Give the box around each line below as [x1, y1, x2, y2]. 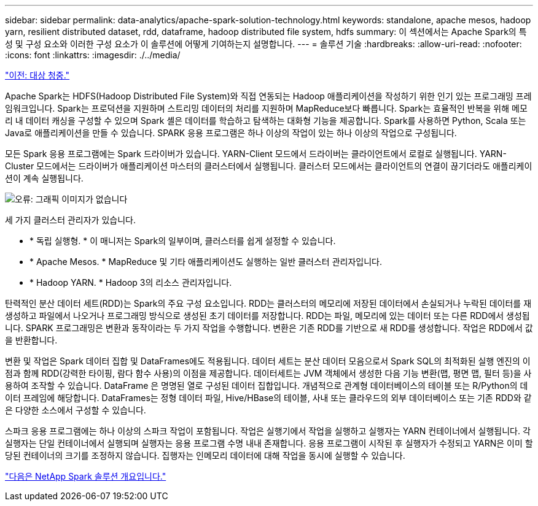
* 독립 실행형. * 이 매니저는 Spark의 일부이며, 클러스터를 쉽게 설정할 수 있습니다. [29, 236, 336, 246]
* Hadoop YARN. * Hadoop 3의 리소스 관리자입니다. [29, 277, 232, 288]
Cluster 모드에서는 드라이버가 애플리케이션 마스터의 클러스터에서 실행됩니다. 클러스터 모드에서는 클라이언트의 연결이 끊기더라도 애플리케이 [5, 161, 532, 171]
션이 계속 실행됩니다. [5, 173, 84, 183]
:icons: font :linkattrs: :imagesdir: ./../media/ [5, 50, 181, 60]
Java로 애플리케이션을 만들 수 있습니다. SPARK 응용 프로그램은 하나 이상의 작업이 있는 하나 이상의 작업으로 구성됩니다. [5, 128, 457, 138]
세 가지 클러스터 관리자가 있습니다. [5, 215, 136, 225]
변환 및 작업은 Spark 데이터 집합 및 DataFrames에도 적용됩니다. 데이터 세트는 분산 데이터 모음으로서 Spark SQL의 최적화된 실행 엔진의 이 [5, 356, 531, 366]
